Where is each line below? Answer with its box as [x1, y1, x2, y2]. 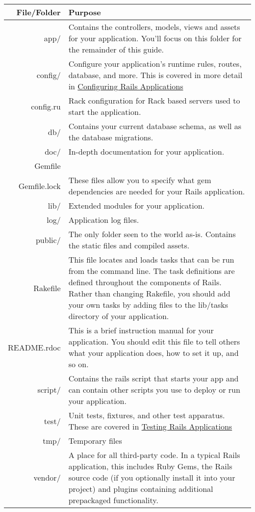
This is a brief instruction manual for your [68, 324, 214, 336]
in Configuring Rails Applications [68, 81, 183, 92]
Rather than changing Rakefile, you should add [68, 288, 230, 299]
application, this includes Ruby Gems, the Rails [68, 460, 232, 472]
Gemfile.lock [18, 180, 61, 191]
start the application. [68, 106, 141, 117]
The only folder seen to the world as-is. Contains [68, 228, 236, 240]
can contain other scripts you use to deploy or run [68, 384, 240, 395]
